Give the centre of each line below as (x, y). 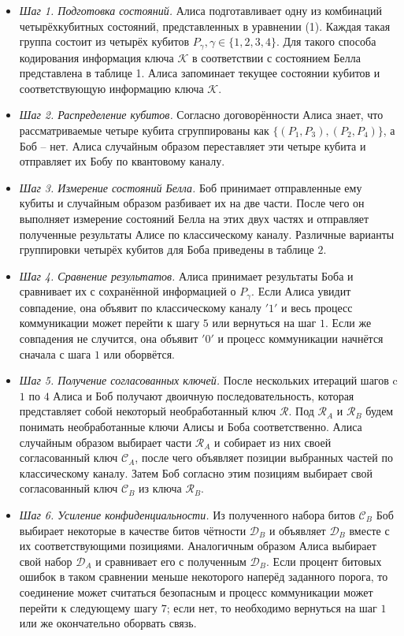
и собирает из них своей (273, 442)
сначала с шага (55, 353)
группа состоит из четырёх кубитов (104, 41)
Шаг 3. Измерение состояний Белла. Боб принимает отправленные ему (191, 187)
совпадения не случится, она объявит (109, 338)
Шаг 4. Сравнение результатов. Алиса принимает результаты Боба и (186, 275)
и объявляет (297, 530)
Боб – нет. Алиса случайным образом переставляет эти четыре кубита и (193, 145)
